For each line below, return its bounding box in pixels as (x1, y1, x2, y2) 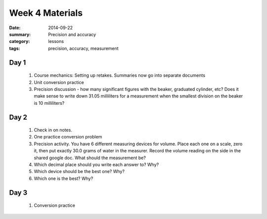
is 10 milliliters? (34, 100, 65, 106)
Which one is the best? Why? (34, 175, 93, 181)
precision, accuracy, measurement (48, 45, 119, 51)
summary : (9, 31, 31, 37)
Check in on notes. (34, 127, 73, 133)
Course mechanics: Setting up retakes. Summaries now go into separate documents (34, 72, 205, 79)
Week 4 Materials (9, 7, 83, 18)
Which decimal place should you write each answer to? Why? (34, 162, 159, 168)
